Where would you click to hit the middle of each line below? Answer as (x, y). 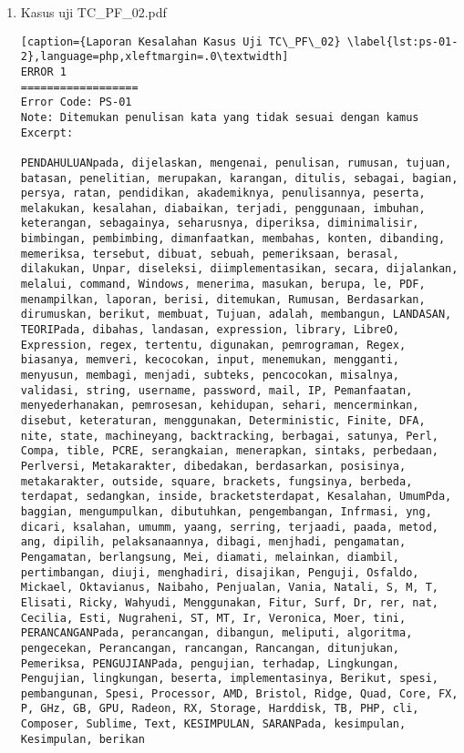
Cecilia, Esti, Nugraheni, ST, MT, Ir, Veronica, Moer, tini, (213, 618)
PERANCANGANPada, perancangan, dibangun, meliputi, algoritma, (217, 633)
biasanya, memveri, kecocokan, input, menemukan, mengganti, (210, 360)
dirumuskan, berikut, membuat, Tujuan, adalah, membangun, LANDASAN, (236, 315)
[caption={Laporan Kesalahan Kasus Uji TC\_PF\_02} (180, 41)
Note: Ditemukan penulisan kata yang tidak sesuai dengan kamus (220, 117)
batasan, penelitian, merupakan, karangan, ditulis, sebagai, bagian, (239, 178)
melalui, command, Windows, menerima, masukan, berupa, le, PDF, (223, 285)
